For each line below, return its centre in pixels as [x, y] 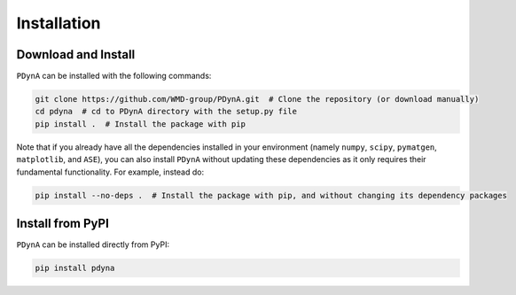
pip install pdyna [75, 268]
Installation [59, 23]
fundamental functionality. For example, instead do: [110, 172]
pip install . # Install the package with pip [140, 124]
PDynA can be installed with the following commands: [114, 76]
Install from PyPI [63, 223]
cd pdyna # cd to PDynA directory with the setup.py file [166, 112]
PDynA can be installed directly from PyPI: [93, 245]
